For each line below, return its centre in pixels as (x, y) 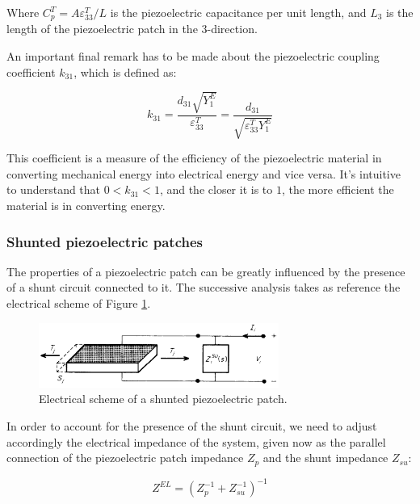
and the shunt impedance (325, 458)
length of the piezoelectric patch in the (102, 29)
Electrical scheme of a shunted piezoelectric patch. (163, 399)
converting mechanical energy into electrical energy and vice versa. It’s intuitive (204, 173)
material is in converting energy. (86, 205)
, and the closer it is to (216, 189)
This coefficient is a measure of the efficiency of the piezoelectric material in (194, 158)
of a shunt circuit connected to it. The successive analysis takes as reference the (204, 287)
